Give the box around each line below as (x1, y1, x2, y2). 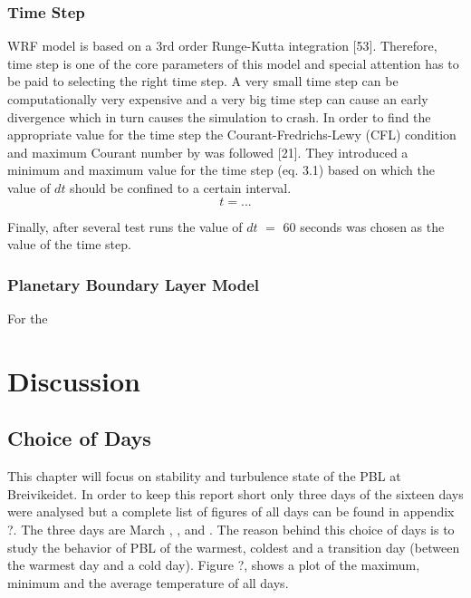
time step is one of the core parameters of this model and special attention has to (7, 53, 459, 72)
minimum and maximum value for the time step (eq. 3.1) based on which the (7, 160, 435, 179)
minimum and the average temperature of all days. (7, 573, 289, 592)
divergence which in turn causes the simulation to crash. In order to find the (7, 107, 431, 126)
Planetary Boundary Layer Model (7, 273, 260, 295)
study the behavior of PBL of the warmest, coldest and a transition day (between (7, 537, 460, 556)
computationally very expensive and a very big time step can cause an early (7, 90, 428, 108)
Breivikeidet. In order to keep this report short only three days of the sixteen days (7, 484, 464, 503)
